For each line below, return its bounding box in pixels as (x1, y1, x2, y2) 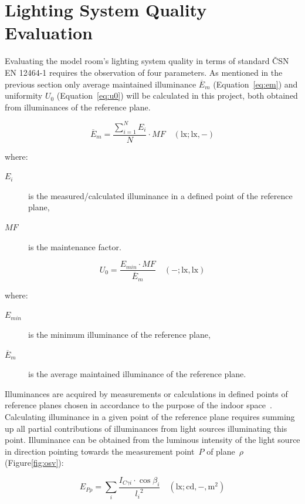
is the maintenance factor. (28, 240, 121, 253)
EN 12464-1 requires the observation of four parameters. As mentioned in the (5, 66, 283, 78)
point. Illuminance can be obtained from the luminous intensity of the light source (5, 434, 300, 446)
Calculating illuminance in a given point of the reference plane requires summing (5, 410, 295, 422)
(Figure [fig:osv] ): (5, 456, 64, 469)
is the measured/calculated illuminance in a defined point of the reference (28, 189, 293, 201)
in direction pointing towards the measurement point (5, 445, 195, 457)
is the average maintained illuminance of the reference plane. (28, 368, 246, 380)
